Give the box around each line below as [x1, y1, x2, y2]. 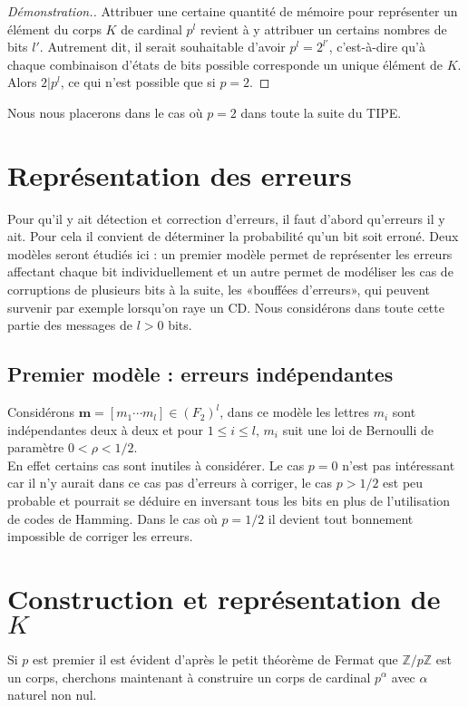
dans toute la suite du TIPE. [240, 102, 402, 121]
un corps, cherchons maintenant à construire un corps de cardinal [7, 667, 371, 686]
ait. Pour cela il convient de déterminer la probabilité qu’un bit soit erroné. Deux [7, 227, 459, 246]
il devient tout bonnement [268, 508, 414, 528]
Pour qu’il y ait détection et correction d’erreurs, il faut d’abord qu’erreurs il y [7, 208, 445, 228]
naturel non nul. [7, 685, 97, 704]
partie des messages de [7, 315, 132, 334]
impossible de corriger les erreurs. [7, 527, 193, 546]
